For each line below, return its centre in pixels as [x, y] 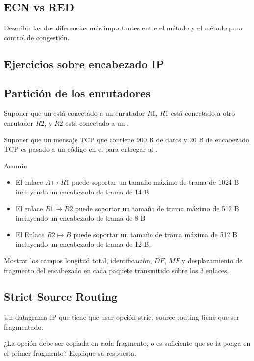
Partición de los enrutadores [77, 93]
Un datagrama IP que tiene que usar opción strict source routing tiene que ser [122, 317]
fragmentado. [24, 326]
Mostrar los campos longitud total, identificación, [78, 260]
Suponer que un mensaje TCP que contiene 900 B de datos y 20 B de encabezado [127, 139]
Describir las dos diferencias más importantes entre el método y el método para [123, 28]
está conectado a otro [203, 113]
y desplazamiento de [212, 260]
